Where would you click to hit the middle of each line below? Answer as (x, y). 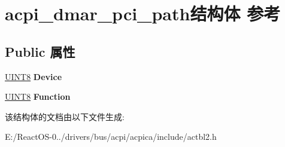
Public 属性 (40, 51)
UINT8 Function (38, 97)
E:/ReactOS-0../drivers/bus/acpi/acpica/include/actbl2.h (111, 137)
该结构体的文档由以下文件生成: (65, 116)
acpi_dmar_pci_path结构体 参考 (143, 13)
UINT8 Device (34, 76)
